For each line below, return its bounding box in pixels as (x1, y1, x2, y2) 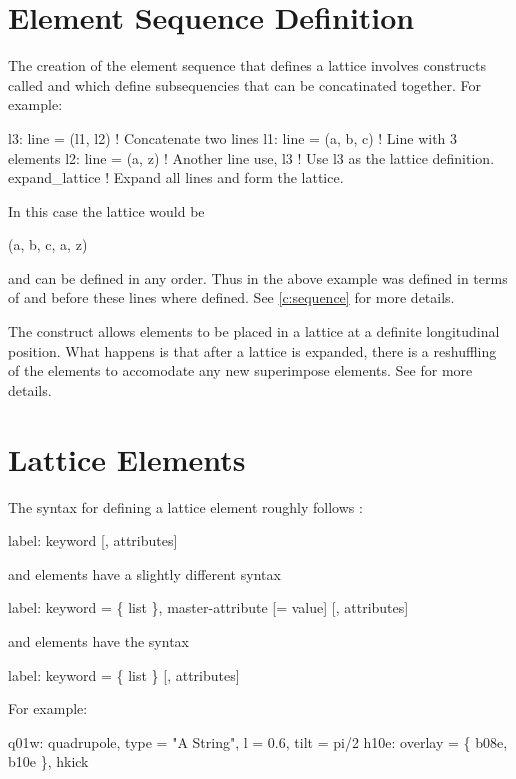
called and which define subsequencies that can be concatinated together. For (8, 74, 482, 95)
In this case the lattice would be (8, 200, 205, 221)
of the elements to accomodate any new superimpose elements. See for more (8, 360, 473, 381)
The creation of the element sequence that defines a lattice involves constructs (8, 55, 486, 76)
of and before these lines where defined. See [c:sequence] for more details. (8, 287, 455, 308)
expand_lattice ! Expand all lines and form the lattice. (8, 167, 344, 188)
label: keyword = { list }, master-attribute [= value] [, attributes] (8, 597, 409, 618)
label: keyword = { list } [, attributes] (8, 664, 240, 685)
